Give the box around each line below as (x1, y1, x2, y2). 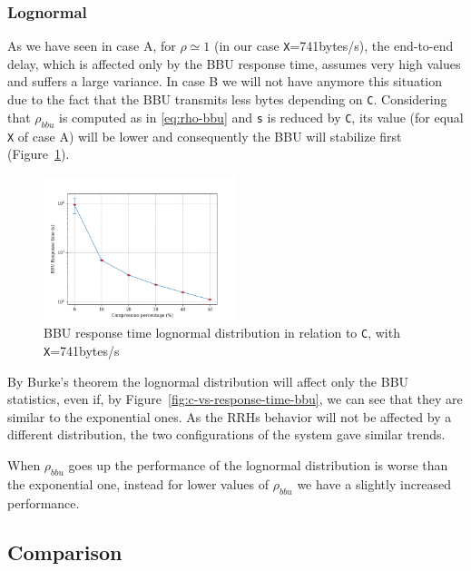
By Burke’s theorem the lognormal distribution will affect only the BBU (7, 371, 409, 390)
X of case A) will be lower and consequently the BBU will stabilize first (7, 126, 402, 145)
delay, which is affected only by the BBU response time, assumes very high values (7, 54, 461, 73)
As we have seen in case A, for (7, 36, 176, 55)
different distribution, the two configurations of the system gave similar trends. (7, 425, 446, 444)
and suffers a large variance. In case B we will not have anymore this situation (7, 72, 443, 91)
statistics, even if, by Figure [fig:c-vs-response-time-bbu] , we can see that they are (7, 389, 463, 409)
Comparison (7, 537, 123, 566)
